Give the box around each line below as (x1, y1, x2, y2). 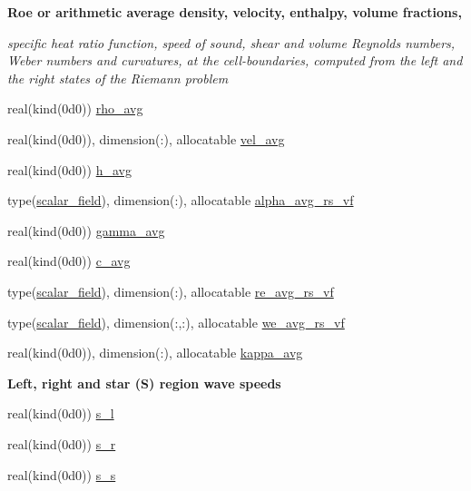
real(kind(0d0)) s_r (7, 434, 116, 453)
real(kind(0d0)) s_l (7, 404, 114, 423)
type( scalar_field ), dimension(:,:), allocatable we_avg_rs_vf (7, 312, 345, 331)
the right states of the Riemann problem (7, 68, 229, 87)
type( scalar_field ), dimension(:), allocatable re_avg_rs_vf (7, 281, 334, 300)
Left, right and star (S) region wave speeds (7, 373, 281, 392)
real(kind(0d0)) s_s (7, 465, 116, 484)
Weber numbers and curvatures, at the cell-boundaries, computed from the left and (7, 51, 463, 70)
